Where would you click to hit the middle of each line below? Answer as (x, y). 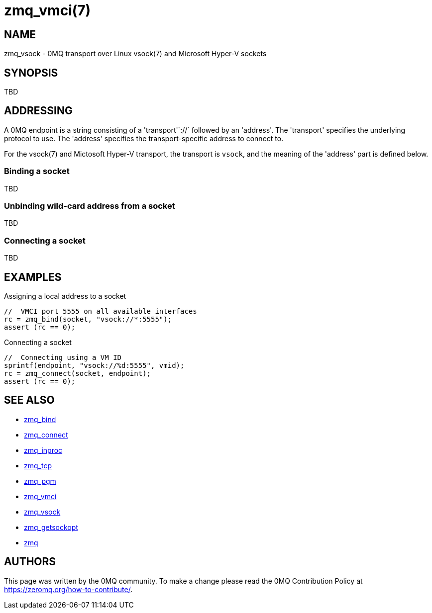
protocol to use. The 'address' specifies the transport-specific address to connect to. (144, 138)
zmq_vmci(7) (48, 10)
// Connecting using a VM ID (63, 357)
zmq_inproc (43, 450)
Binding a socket (37, 171)
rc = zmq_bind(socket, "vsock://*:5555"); (88, 319)
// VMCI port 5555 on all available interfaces (101, 311)
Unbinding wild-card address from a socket (90, 206)
